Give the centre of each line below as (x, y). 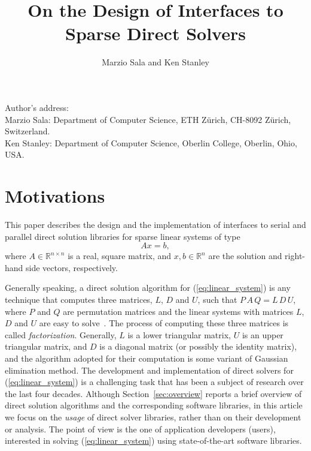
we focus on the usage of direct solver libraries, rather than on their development (153, 417)
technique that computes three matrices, (79, 299)
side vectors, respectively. (72, 267)
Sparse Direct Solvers (155, 33)
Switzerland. (28, 131)
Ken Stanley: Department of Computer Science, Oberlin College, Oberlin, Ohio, (151, 142)
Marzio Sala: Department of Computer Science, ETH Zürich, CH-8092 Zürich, (148, 119)
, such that (217, 299)
